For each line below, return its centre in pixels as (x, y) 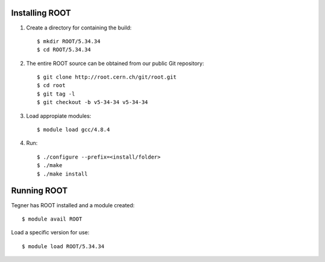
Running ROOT (39, 191)
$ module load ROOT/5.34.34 (63, 246)
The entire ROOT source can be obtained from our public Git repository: (115, 63)
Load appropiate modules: (59, 116)
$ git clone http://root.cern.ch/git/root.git (107, 77)
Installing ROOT (41, 13)
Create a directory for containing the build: (79, 28)
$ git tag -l (56, 94)
